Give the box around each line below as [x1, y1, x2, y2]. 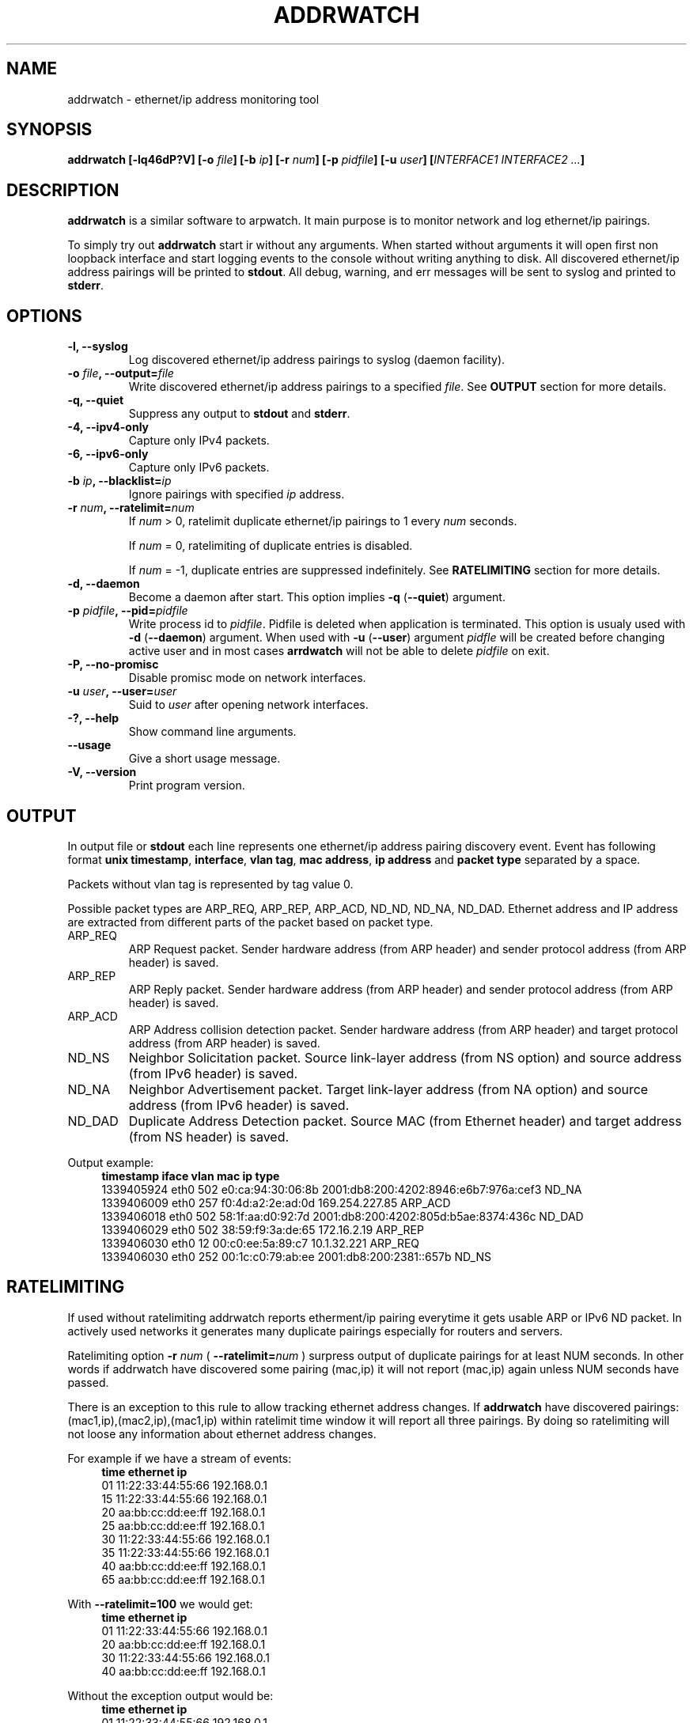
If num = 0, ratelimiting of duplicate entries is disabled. [128, 539, 413, 553]
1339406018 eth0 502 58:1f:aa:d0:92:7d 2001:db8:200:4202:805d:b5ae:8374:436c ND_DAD [101, 1209, 584, 1223]
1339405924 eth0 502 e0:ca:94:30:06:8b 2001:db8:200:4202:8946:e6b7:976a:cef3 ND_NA [101, 1182, 582, 1196]
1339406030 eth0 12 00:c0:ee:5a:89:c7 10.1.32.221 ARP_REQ [101, 1236, 420, 1250]
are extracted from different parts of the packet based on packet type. [67, 915, 434, 929]
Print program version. [128, 778, 245, 793]
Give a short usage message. [128, 752, 281, 766]
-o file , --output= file [67, 366, 174, 381]
